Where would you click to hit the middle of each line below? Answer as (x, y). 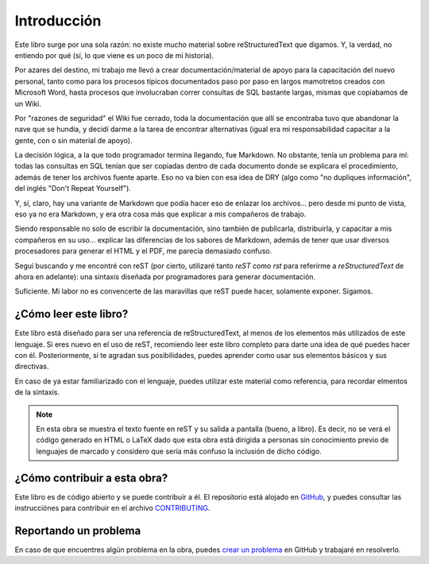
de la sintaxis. (37, 392)
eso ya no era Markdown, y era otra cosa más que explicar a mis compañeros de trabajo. (160, 214)
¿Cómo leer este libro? (71, 314)
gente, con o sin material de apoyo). (73, 140)
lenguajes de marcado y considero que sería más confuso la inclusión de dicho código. (179, 451)
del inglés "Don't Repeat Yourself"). (73, 189)
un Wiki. (28, 103)
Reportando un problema (78, 530)
